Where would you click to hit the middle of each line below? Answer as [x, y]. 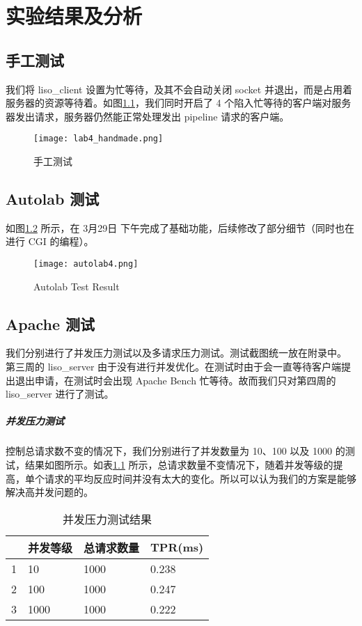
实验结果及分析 [74, 16]
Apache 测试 [50, 323]
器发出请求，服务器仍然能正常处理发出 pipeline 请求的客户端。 [148, 116]
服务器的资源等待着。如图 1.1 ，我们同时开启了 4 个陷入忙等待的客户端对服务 [179, 103]
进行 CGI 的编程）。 [50, 241]
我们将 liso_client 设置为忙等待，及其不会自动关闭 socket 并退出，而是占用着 [179, 89]
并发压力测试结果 [108, 519]
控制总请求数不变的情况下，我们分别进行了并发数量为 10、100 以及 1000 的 [175, 451]
